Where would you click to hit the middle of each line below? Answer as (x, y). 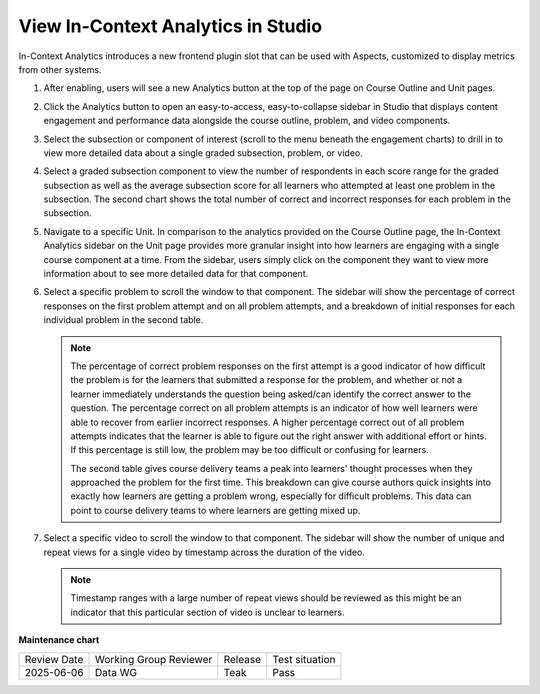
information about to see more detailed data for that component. (176, 274)
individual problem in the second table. (123, 320)
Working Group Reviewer (154, 659)
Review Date (54, 659)
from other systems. (60, 69)
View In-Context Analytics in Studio (170, 26)
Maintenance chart (59, 640)
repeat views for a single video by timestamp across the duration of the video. (204, 552)
